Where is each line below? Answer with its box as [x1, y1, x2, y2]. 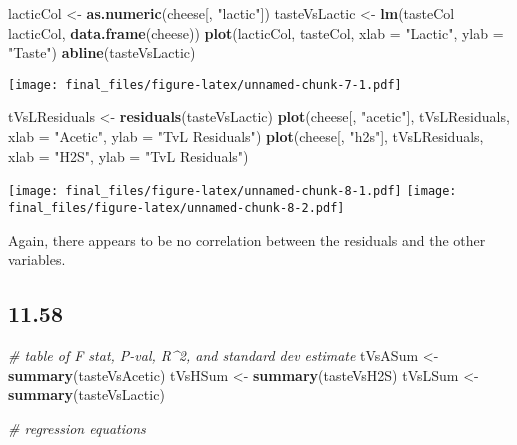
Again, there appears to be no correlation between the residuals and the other [8, 229, 486, 250]
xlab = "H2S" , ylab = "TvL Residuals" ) [8, 145, 249, 166]
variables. [8, 249, 66, 270]
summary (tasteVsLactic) [8, 384, 165, 405]
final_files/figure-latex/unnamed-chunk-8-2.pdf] [8, 200, 345, 215]
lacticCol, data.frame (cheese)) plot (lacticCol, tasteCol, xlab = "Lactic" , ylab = [8, 22, 504, 43]
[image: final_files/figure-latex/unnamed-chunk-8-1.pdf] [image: [8, 184, 457, 199]
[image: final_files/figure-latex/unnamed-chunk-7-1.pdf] [8, 77, 402, 92]
